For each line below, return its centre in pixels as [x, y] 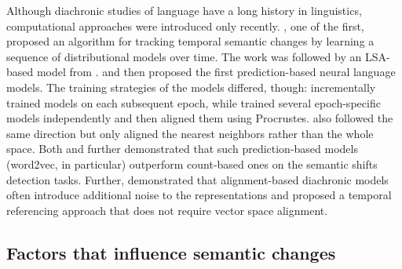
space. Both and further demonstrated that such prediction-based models [182, 149]
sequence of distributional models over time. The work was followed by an [184, 56]
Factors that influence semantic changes [171, 252]
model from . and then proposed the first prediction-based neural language [216, 72]
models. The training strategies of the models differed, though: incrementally [191, 87]
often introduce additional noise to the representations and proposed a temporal [199, 195]
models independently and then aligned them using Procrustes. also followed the [200, 118]
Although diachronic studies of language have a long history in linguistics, [184, 10]
